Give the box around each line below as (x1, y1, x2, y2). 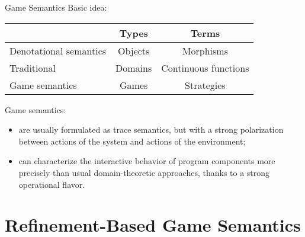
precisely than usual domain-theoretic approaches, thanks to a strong (18, 166, 270, 178)
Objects (117, 43, 150, 57)
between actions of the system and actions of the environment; (18, 134, 246, 147)
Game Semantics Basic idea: (5, 1, 107, 13)
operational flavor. (18, 178, 85, 190)
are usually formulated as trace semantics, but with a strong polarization (18, 123, 284, 136)
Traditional (9, 60, 56, 75)
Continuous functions (161, 60, 249, 75)
